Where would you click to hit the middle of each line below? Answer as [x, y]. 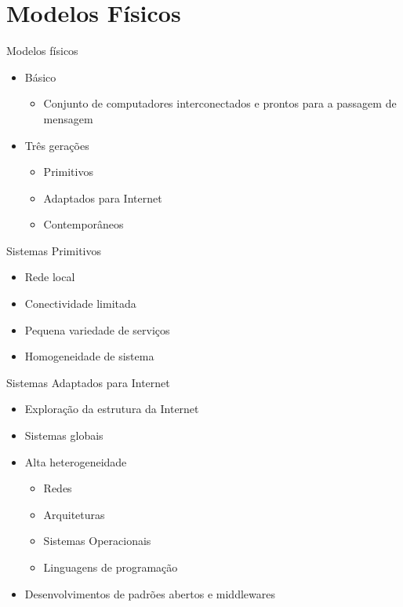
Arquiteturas [74, 514]
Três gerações [57, 145]
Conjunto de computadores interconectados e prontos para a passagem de [220, 103]
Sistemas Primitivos [54, 250]
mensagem [68, 118]
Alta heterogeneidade [76, 461]
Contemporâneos [84, 224]
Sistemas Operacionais [97, 541]
